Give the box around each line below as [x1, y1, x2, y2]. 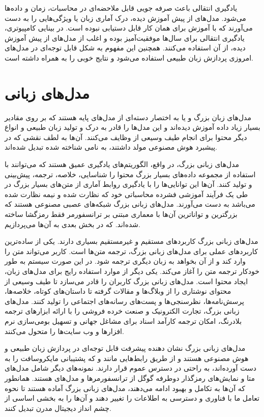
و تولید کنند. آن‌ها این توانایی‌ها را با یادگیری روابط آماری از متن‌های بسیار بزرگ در [5, 179, 252, 189]
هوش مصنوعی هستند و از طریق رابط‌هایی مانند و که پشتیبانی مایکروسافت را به [5, 352, 249, 363]
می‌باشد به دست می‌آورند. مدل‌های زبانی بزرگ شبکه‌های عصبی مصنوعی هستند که [5, 199, 255, 209]
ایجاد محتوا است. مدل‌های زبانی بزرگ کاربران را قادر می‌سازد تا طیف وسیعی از [5, 275, 248, 286]
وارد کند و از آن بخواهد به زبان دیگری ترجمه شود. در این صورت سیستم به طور [5, 256, 246, 266]
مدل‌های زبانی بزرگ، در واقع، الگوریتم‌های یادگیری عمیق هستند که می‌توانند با [5, 159, 240, 170]
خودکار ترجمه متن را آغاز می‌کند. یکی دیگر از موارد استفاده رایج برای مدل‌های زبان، [5, 266, 259, 276]
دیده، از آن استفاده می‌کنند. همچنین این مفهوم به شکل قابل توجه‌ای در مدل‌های [5, 42, 246, 53]
